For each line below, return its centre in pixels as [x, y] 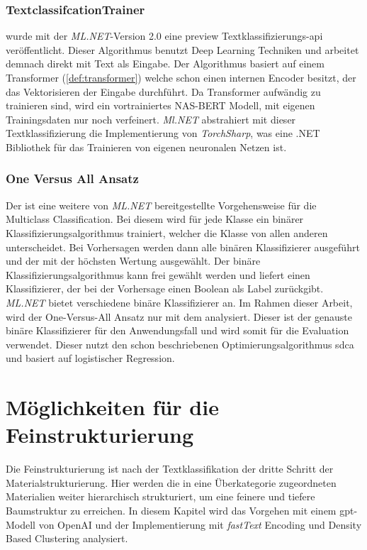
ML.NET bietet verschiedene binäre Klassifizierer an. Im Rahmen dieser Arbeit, [179, 302]
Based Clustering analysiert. [67, 538]
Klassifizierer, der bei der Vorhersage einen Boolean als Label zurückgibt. [165, 288]
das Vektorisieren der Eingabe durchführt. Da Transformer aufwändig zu [163, 91]
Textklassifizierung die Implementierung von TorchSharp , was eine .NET [163, 133]
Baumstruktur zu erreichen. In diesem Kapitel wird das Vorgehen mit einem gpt [180, 510]
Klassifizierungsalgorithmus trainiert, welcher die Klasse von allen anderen [167, 232]
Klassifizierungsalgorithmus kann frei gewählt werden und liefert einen [158, 274]
